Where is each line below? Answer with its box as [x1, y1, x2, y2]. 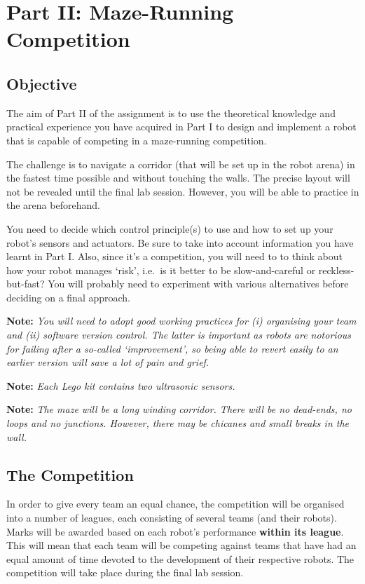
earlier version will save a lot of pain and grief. [6, 355, 209, 369]
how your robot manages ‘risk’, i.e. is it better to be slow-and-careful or [6, 262, 316, 277]
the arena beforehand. [6, 198, 100, 212]
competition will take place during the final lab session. [6, 565, 244, 580]
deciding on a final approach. [6, 290, 131, 304]
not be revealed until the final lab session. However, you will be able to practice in [6, 184, 359, 198]
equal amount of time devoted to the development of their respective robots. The [6, 551, 354, 566]
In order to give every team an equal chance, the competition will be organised [6, 496, 345, 511]
